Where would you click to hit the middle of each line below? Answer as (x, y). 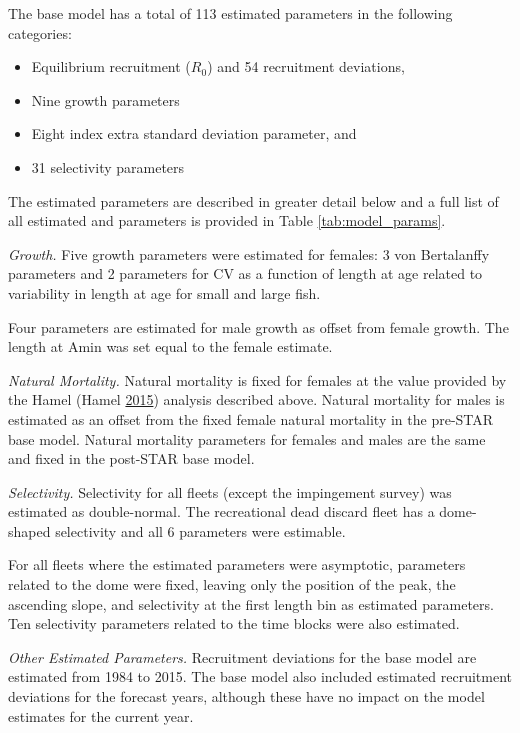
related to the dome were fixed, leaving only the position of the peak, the (232, 584)
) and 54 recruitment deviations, (306, 66)
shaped (29, 530)
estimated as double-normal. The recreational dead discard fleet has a (221, 511)
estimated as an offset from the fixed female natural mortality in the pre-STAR (251, 418)
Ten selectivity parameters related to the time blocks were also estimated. (234, 623)
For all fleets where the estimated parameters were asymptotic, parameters (237, 564)
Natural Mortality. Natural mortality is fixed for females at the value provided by (257, 379)
